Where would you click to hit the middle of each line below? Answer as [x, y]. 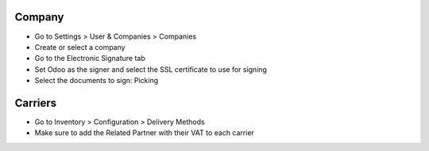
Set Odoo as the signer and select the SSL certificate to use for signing [151, 69]
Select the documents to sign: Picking [97, 81]
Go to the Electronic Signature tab [90, 59]
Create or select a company [80, 47]
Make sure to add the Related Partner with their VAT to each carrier [144, 133]
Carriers [36, 103]
